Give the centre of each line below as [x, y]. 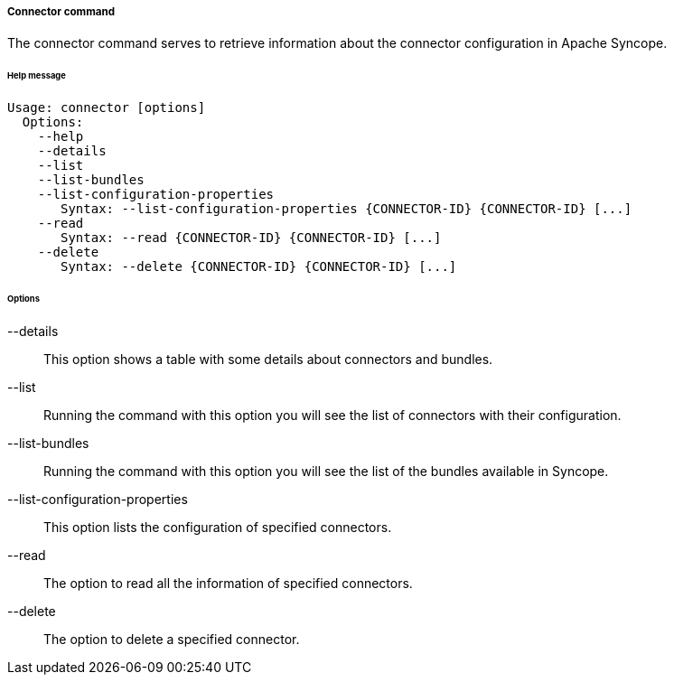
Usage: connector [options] [107, 108]
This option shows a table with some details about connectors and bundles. [268, 359]
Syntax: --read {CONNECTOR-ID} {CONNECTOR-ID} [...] [251, 238]
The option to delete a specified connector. [172, 639]
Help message [37, 76]
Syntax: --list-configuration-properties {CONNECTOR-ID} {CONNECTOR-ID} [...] [346, 209]
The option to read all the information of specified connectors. [228, 583]
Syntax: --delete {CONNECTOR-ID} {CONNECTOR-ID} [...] [259, 267]
